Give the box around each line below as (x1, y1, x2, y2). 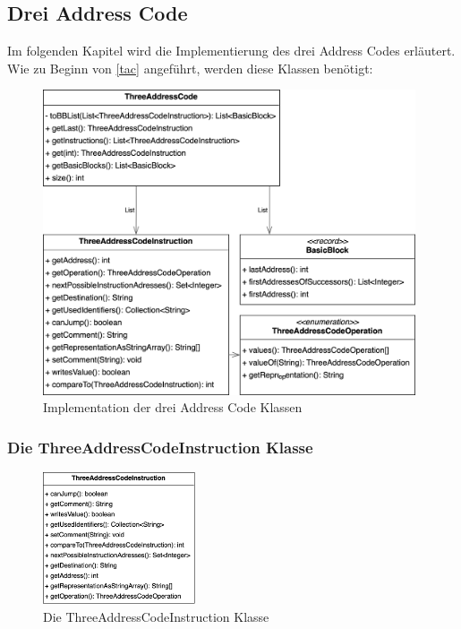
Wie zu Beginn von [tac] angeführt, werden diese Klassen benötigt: (7, 58, 373, 77)
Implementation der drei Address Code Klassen (43, 398, 303, 417)
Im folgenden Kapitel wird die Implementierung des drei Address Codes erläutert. (7, 41, 456, 60)
